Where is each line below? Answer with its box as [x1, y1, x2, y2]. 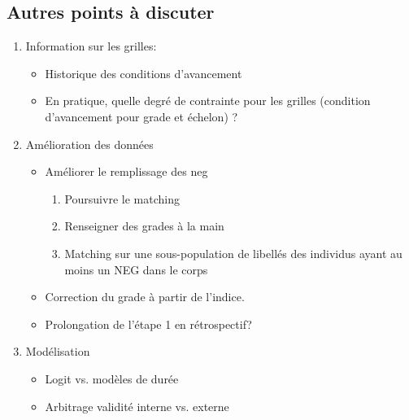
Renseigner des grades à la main [64, 217, 224, 234]
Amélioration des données [25, 135, 154, 152]
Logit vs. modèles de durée [45, 370, 179, 387]
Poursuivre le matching [64, 190, 180, 207]
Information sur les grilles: [25, 37, 157, 55]
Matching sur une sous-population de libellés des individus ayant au [64, 244, 402, 261]
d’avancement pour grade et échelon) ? [45, 107, 238, 125]
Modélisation [25, 343, 90, 360]
